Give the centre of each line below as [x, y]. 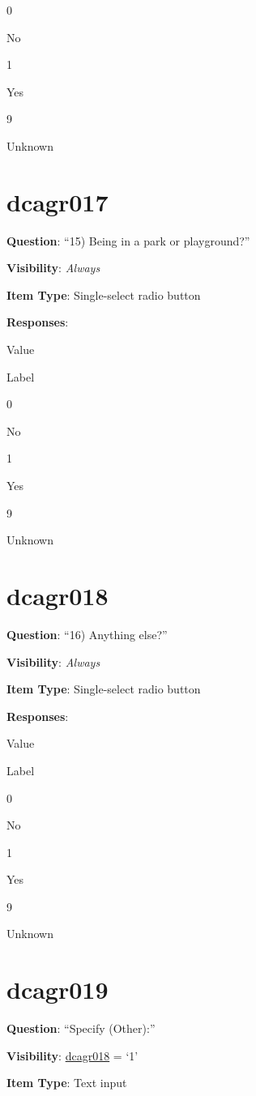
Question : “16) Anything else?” [87, 634]
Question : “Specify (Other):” [81, 1028]
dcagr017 [58, 201]
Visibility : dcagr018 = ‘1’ [73, 1055]
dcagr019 [58, 989]
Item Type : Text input [67, 1083]
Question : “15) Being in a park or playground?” [128, 240]
